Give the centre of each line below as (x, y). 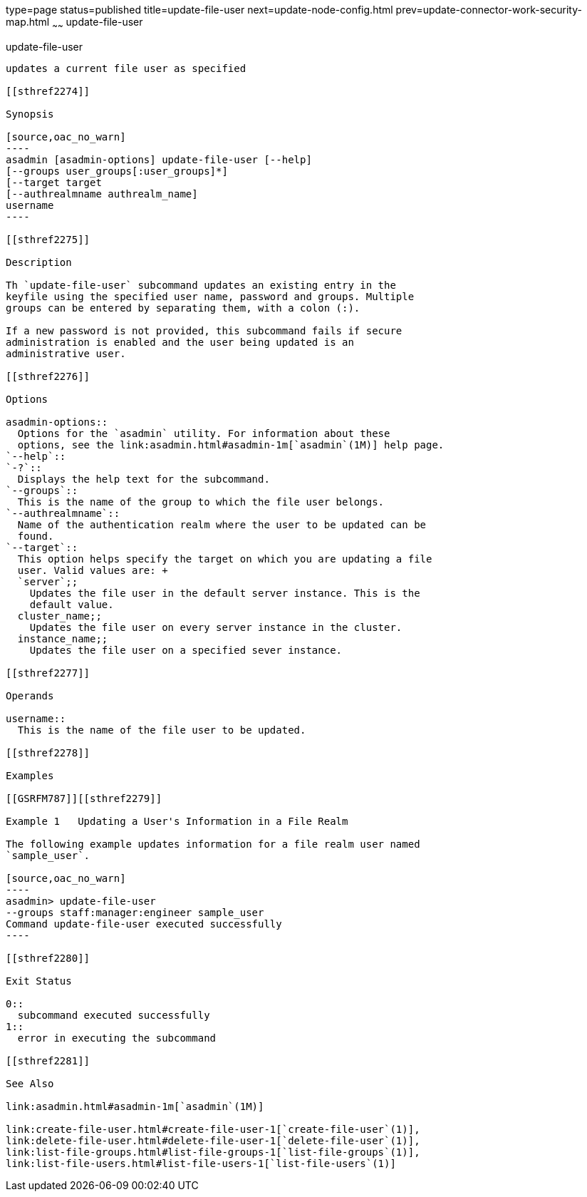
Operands (30, 695)
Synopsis (30, 114)
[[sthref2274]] (48, 91)
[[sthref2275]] (48, 239)
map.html (28, 22)
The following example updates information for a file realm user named (213, 844)
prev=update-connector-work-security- (489, 10)
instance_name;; (63, 638)
